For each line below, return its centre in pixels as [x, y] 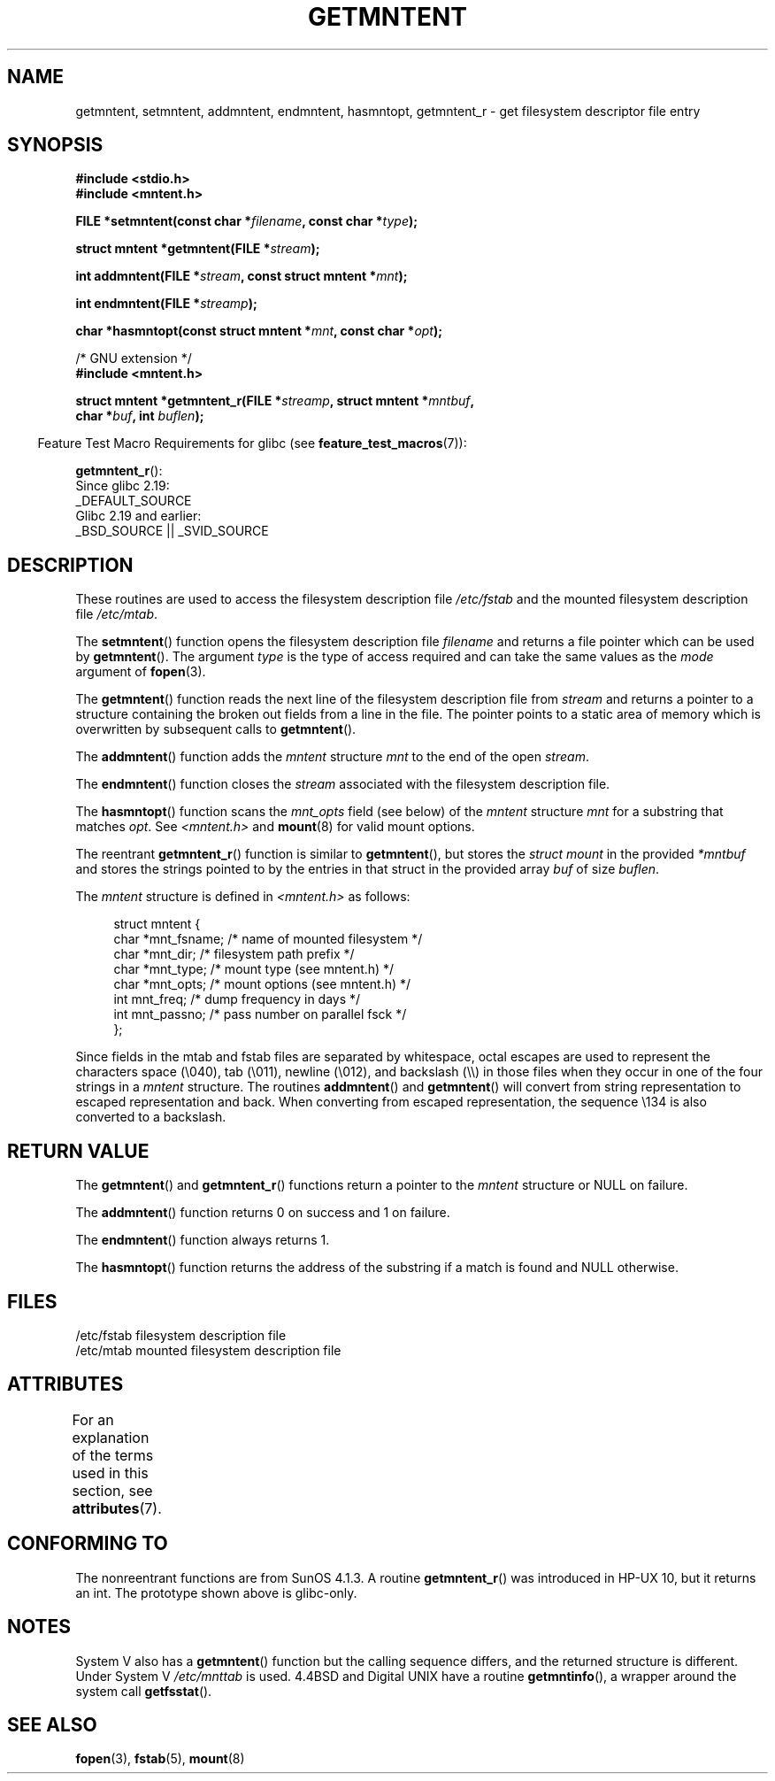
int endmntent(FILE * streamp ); [166, 304]
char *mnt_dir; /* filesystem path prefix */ [234, 954]
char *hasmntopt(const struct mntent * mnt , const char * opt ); [259, 331]
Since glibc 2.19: [123, 486]
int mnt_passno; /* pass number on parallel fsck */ [260, 1014]
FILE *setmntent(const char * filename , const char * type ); [247, 221]
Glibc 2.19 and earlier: [138, 516]
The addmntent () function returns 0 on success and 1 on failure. [263, 1213]
